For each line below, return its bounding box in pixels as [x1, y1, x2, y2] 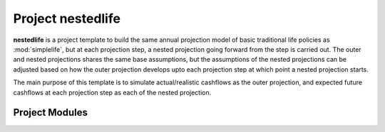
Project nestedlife [13, 11, 121, 26]
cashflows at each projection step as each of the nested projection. [13, 88, 212, 97]
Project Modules [13, 106, 88, 119]
